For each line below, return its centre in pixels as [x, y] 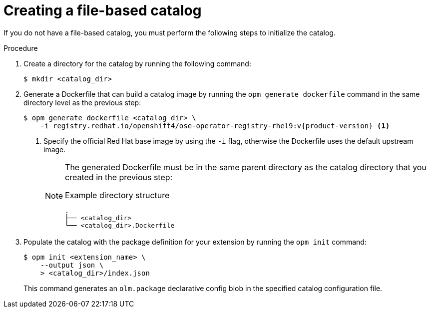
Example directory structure [117, 195]
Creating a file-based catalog [103, 10]
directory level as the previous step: [82, 102]
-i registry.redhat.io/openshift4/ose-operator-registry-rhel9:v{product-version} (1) [215, 126]
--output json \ [72, 265]
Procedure [21, 48]
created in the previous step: [119, 177]
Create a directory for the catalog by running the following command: [137, 63]
